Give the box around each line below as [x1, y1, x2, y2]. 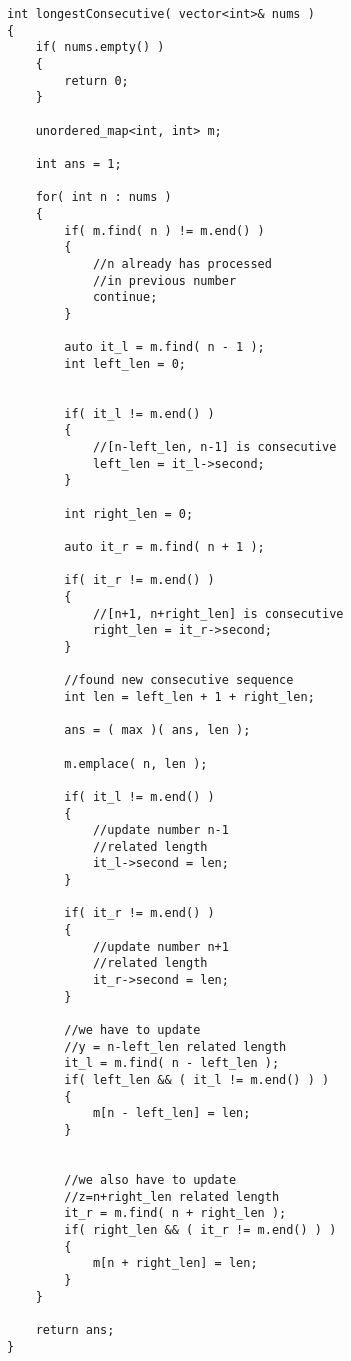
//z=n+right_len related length [64, 1189, 280, 1204]
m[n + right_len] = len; [92, 1256, 258, 1271]
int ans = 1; [35, 156, 122, 171]
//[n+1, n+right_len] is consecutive [92, 606, 344, 621]
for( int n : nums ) [35, 190, 172, 205]
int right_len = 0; [64, 506, 194, 521]
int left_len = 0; [64, 356, 186, 371]
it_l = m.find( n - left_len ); [64, 1056, 280, 1071]
